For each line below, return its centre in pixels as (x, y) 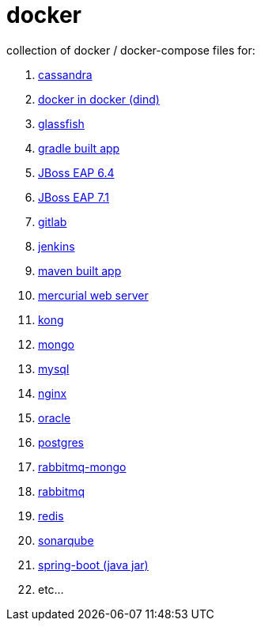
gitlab (53, 221)
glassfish (61, 123)
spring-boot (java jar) (93, 565)
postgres (61, 442)
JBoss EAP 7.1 (74, 197)
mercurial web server (93, 295)
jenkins (57, 246)
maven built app (80, 270)
